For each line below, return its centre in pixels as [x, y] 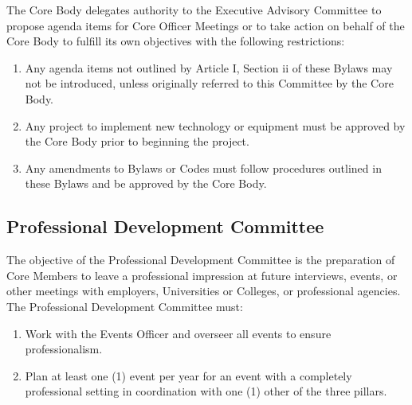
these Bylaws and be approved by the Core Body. [146, 183]
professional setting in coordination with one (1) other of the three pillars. [206, 391]
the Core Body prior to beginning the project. [137, 141]
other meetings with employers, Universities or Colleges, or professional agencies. [204, 291]
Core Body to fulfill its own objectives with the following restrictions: [176, 41]
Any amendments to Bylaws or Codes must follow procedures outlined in [203, 167]
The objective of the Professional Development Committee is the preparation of [201, 260]
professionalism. [64, 349]
